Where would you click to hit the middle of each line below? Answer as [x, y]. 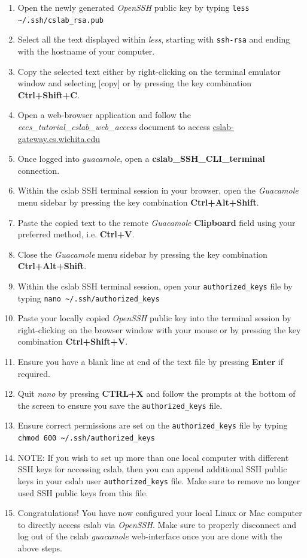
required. [34, 373]
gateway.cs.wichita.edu [59, 138]
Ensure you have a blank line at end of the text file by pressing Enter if [150, 361]
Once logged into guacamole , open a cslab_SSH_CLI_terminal [141, 159]
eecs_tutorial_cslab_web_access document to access [114, 126]
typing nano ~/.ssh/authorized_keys [89, 298]
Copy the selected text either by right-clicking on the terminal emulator [149, 71]
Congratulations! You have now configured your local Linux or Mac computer [160, 513]
